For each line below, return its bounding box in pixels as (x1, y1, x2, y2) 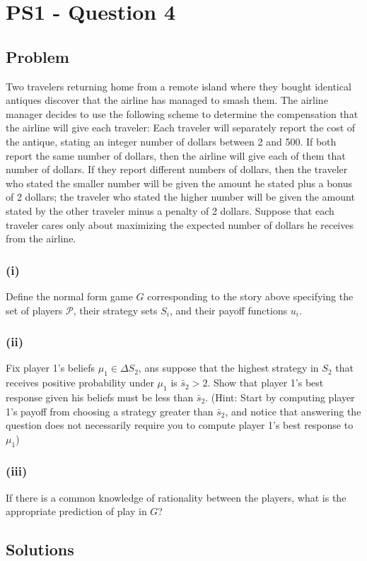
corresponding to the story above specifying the (147, 288, 354, 303)
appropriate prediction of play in (6, 504, 147, 519)
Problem (6, 45, 69, 67)
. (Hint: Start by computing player (205, 389, 355, 404)
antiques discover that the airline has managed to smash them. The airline (6, 93, 328, 107)
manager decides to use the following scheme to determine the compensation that (6, 106, 359, 121)
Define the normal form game (6, 288, 133, 303)
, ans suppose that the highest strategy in (138, 360, 319, 375)
